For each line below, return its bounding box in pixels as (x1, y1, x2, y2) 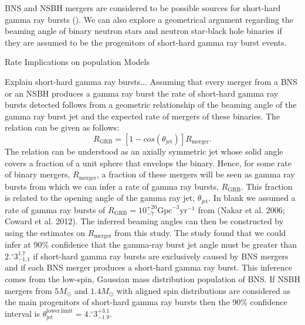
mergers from (5, 284, 52, 296)
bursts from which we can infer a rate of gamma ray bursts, (5, 180, 219, 192)
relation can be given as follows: (5, 121, 120, 134)
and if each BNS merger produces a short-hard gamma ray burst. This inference (5, 261, 293, 273)
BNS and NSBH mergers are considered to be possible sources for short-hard (5, 2, 281, 13)
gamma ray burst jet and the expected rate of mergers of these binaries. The (5, 110, 280, 122)
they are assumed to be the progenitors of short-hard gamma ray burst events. (5, 36, 287, 48)
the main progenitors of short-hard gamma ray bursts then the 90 (5, 296, 241, 308)
